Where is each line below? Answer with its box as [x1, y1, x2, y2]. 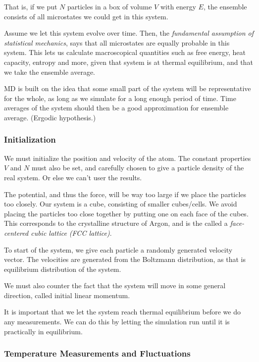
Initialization [4, 133, 56, 146]
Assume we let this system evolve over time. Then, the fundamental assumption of [4, 28, 254, 38]
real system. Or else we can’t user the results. [4, 172, 142, 182]
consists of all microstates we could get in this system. [4, 11, 168, 21]
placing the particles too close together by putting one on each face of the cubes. [4, 208, 249, 218]
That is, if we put [4, 1, 57, 11]
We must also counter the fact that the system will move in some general [4, 280, 226, 291]
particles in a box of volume [67, 1, 152, 11]
